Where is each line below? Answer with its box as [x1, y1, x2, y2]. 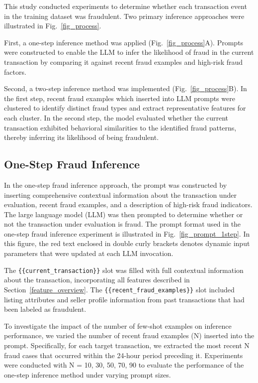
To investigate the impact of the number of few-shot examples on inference [4, 320, 232, 331]
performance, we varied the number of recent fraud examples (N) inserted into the [4, 330, 255, 341]
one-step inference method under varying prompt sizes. [4, 369, 171, 380]
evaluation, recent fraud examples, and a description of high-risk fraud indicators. [4, 199, 253, 210]
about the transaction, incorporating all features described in [4, 274, 190, 285]
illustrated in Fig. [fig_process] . [4, 20, 101, 31]
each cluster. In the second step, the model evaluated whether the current [4, 112, 229, 123]
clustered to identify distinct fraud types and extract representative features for [4, 103, 246, 113]
